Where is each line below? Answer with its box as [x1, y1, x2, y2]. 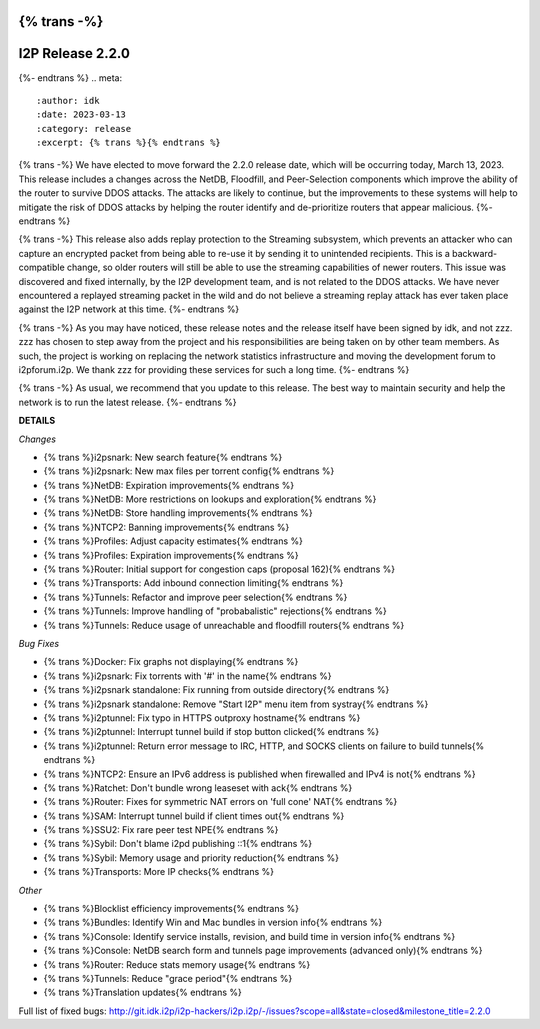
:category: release [36, 123, 132, 134]
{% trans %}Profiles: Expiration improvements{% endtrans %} [43, 549, 299, 561]
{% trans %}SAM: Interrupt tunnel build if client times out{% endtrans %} [43, 810, 345, 822]
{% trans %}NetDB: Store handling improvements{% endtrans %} [43, 507, 314, 519]
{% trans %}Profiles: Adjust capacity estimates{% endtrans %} [43, 535, 304, 547]
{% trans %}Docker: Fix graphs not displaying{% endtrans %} [43, 656, 299, 668]
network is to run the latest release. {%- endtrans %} [18, 396, 237, 408]
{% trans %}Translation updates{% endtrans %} [43, 986, 242, 999]
